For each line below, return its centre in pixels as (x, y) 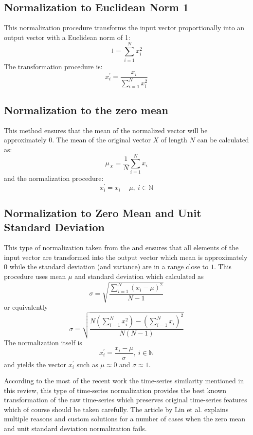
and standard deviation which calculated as (139, 276)
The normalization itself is (43, 342)
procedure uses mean (35, 276)
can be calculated (223, 140)
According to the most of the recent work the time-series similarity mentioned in (124, 381)
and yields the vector (35, 364)
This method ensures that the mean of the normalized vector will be (106, 130)
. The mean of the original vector (101, 140)
